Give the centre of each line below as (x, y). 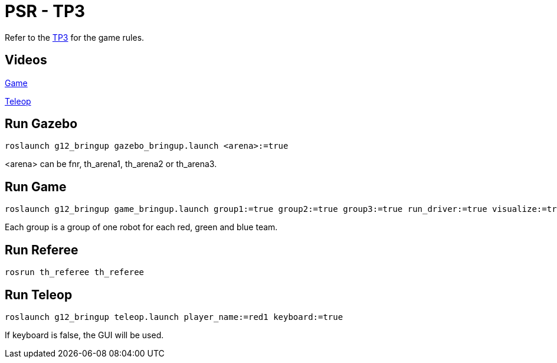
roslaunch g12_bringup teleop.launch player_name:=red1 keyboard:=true (174, 317)
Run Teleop (39, 295)
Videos (26, 60)
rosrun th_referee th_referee (75, 272)
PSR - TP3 (45, 11)
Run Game (36, 187)
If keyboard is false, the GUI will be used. (84, 335)
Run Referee (42, 250)
